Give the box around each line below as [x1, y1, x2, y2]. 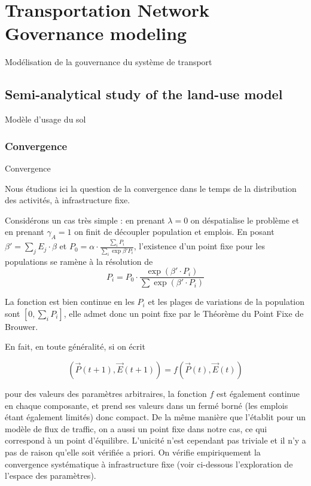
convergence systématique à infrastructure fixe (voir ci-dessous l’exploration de [5, 457, 293, 470]
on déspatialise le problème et [190, 213, 300, 226]
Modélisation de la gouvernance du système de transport [5, 56, 212, 68]
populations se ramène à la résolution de [5, 255, 153, 267]
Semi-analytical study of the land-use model [5, 85, 283, 103]
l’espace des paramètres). [5, 469, 96, 482]
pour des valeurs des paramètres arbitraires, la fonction [5, 387, 207, 400]
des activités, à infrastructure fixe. [5, 194, 130, 206]
